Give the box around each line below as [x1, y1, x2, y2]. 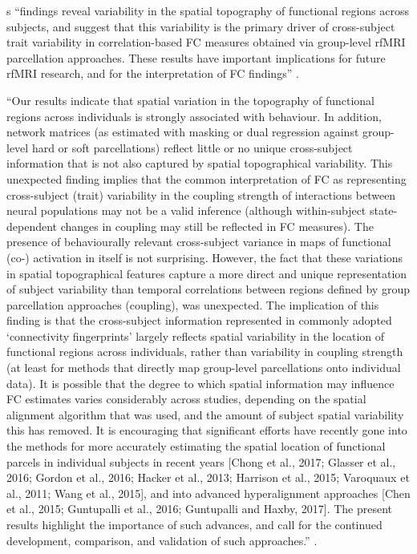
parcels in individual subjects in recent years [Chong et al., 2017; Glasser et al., [6, 453, 396, 470]
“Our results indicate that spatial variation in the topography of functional [6, 91, 374, 108]
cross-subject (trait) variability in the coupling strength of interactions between [6, 186, 396, 203]
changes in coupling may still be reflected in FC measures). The [60, 217, 374, 234]
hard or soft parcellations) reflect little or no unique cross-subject [31, 139, 353, 156]
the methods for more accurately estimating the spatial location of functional [6, 438, 386, 455]
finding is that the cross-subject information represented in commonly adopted [6, 312, 392, 329]
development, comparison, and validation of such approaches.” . [6, 532, 318, 548]
